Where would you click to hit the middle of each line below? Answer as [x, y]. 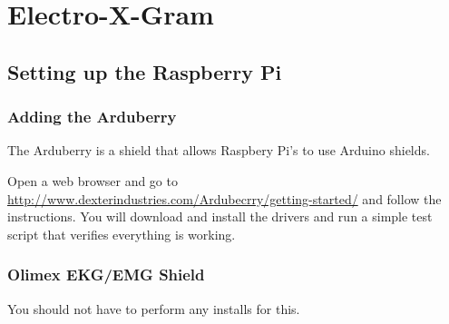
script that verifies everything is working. [122, 234]
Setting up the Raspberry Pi [145, 71]
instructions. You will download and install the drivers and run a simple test [220, 216]
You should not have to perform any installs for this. [154, 308]
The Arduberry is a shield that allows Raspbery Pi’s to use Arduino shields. [219, 150]
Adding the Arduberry [92, 117]
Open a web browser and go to [93, 180]
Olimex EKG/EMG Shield [106, 275]
